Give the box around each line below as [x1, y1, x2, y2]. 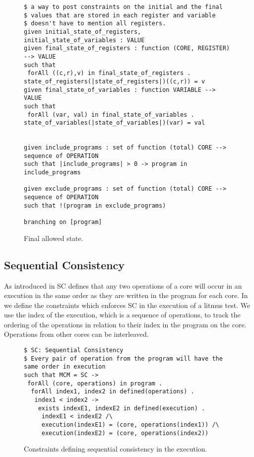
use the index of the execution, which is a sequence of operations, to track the [4, 309, 241, 320]
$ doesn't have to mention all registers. [24, 20, 166, 27]
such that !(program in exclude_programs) [24, 202, 166, 209]
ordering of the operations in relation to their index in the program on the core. [4, 319, 247, 329]
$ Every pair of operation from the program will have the [24, 355, 223, 362]
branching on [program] [24, 219, 102, 226]
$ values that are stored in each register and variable [24, 11, 216, 19]
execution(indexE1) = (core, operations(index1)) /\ [41, 421, 219, 428]
